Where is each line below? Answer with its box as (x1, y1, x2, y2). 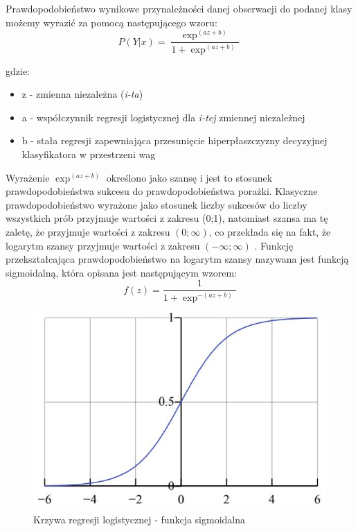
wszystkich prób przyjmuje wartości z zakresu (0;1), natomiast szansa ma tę (6, 211, 328, 225)
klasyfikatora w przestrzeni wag (21, 146, 156, 161)
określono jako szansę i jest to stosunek (106, 170, 273, 184)
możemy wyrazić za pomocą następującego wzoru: (6, 15, 217, 29)
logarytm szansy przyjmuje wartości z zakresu (6, 238, 200, 252)
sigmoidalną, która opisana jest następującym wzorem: (6, 265, 238, 279)
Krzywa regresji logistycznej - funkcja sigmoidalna (33, 512, 246, 527)
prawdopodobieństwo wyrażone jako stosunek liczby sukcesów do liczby (6, 197, 307, 211)
